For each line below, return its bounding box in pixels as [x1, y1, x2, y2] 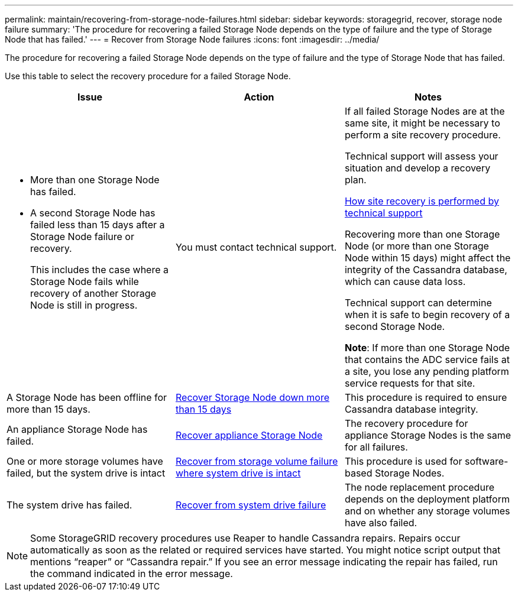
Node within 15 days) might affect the [344, 252, 511, 264]
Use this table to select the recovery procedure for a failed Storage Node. [5, 71, 291, 81]
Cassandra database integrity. [344, 403, 478, 415]
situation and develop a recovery [344, 162, 491, 174]
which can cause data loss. [344, 276, 466, 287]
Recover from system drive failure [175, 499, 326, 511]
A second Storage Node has [30, 207, 156, 219]
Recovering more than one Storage [344, 228, 500, 240]
